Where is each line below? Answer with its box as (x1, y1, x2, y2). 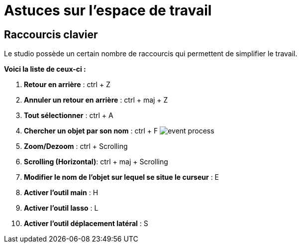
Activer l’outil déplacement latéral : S (24, 219, 148, 228)
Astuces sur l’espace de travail (4, 2, 212, 19)
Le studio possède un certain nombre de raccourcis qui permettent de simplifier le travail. (4, 49, 298, 58)
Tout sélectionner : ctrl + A (24, 111, 113, 120)
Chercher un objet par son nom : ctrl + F (24, 126, 158, 135)
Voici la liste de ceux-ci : (4, 65, 86, 74)
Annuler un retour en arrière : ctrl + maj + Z (24, 96, 168, 105)
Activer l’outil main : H (24, 188, 99, 197)
